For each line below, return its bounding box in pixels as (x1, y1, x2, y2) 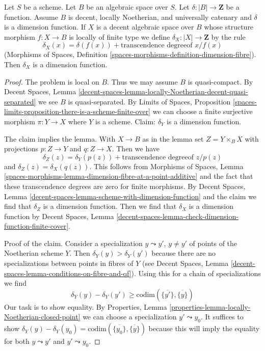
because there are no (151, 248, 216, 258)
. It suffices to (201, 311, 244, 322)
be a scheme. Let (23, 2, 76, 12)
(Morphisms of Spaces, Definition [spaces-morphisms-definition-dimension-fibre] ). (4, 49, 256, 60)
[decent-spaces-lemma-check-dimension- (116, 210, 238, 221)
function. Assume (4, 11, 58, 22)
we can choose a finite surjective (152, 106, 253, 117)
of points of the (189, 237, 237, 248)
